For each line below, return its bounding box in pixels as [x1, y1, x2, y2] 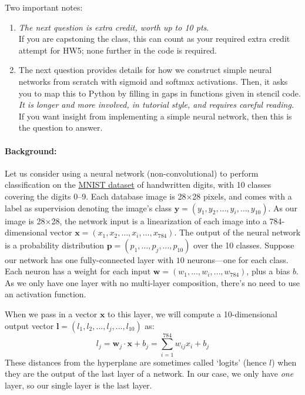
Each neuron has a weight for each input [5, 265, 151, 277]
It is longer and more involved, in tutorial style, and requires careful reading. [18, 98, 294, 111]
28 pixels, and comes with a [192, 190, 292, 202]
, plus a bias [246, 265, 290, 277]
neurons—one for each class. [187, 253, 289, 265]
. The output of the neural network [174, 226, 301, 238]
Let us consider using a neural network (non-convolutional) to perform [5, 167, 259, 179]
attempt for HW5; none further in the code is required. [18, 44, 217, 56]
